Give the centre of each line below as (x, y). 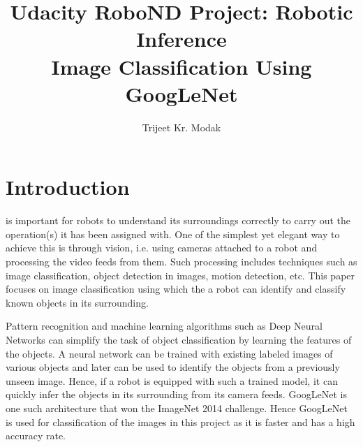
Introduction (68, 187)
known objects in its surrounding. (77, 302)
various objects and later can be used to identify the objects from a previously (173, 367)
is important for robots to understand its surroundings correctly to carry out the (178, 220)
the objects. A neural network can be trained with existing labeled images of (169, 353)
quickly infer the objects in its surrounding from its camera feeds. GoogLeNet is (177, 394)
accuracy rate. (36, 435)
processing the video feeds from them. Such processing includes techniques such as (181, 261)
